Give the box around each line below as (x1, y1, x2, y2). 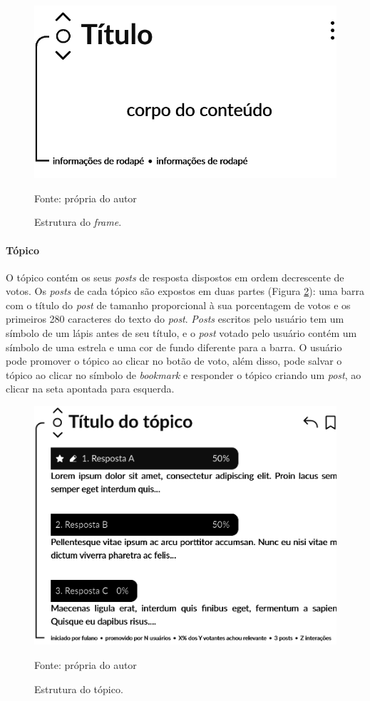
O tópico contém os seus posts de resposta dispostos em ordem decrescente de (6, 269, 344, 284)
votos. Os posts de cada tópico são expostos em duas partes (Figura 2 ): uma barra (6, 284, 365, 298)
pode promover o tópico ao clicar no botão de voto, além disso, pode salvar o (6, 353, 342, 368)
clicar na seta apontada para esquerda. (6, 381, 175, 396)
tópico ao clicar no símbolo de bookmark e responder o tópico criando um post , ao (6, 367, 361, 382)
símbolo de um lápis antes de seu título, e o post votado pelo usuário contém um (6, 326, 357, 341)
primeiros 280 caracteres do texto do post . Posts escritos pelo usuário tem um (6, 311, 344, 326)
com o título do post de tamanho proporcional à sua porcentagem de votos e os (6, 297, 351, 312)
